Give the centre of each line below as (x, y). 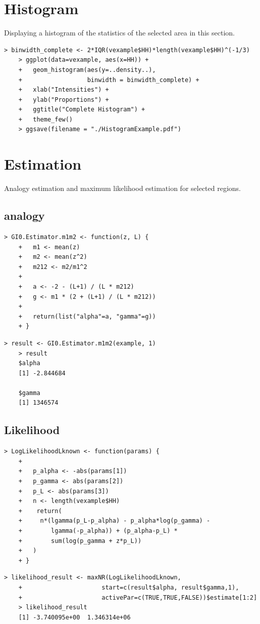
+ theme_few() (46, 119)
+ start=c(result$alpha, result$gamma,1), (129, 588)
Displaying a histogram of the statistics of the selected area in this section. (120, 33)
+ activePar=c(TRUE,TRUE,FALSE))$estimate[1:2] (138, 597)
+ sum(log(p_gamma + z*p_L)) (80, 541)
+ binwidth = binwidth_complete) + (109, 80)
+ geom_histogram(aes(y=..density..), (87, 70)
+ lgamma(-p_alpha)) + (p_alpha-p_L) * (98, 531)
